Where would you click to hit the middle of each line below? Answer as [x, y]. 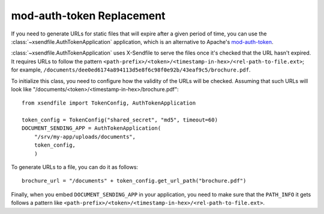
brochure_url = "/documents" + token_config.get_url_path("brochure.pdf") [134, 181]
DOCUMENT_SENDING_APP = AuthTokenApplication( [91, 128]
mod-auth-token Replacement [88, 16]
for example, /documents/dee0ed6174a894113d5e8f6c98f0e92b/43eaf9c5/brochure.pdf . [131, 70]
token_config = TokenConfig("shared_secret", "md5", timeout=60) [120, 120]
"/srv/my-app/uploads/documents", [85, 136]
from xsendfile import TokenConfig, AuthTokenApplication [109, 103]
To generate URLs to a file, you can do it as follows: [74, 167]
